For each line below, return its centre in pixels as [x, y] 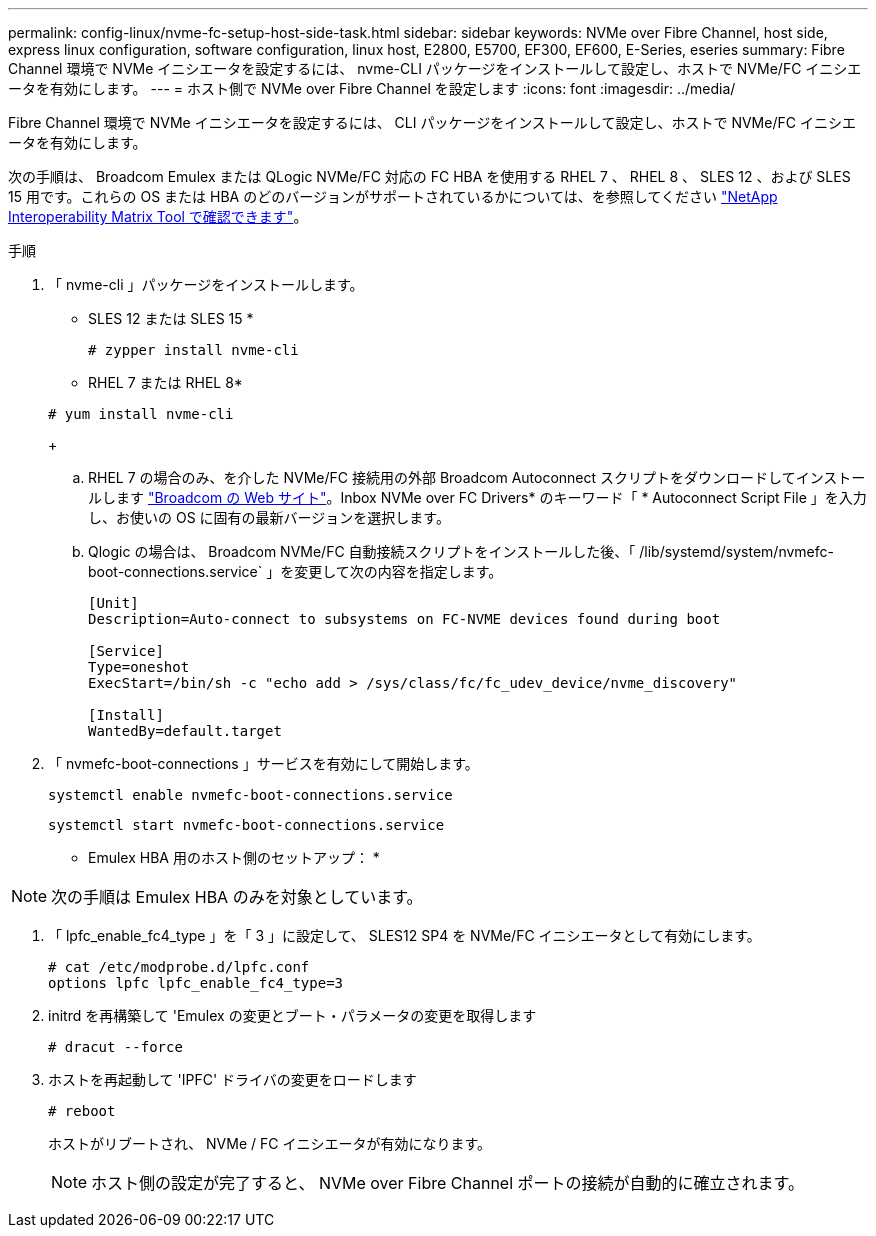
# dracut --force [115, 1047]
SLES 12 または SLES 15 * [171, 318]
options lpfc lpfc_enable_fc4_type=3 [196, 983]
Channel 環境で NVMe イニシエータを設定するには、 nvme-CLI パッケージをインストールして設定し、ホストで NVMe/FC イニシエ [435, 68]
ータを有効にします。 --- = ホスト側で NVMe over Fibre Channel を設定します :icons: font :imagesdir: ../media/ [372, 88]
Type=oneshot [139, 667]
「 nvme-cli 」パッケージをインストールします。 [206, 284]
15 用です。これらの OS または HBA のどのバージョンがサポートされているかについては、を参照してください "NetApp [393, 196]
